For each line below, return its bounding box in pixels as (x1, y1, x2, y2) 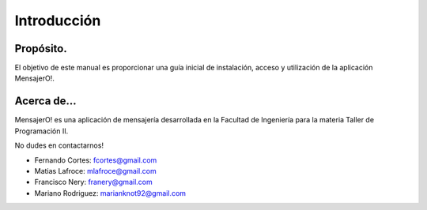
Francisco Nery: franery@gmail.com (34, 178, 153, 187)
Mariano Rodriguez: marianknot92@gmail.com (34, 188, 186, 197)
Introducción (14, 12, 101, 29)
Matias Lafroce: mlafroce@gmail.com (34, 166, 157, 175)
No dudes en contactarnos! (14, 141, 104, 150)
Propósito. (14, 42, 67, 55)
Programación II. (14, 126, 69, 136)
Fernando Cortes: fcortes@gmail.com (34, 155, 157, 165)
